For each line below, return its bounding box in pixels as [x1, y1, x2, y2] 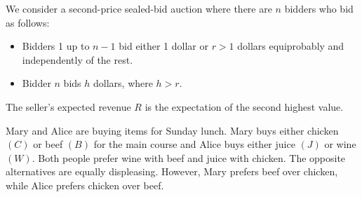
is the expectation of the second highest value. [145, 99, 344, 114]
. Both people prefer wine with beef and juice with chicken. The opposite [32, 150, 346, 165]
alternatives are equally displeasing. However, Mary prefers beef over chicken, [6, 164, 338, 179]
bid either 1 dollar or [119, 39, 208, 53]
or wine [324, 137, 356, 151]
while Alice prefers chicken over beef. [6, 177, 164, 192]
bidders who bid [284, 1, 354, 15]
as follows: [6, 15, 50, 29]
